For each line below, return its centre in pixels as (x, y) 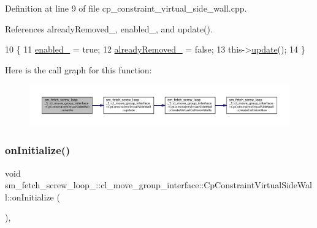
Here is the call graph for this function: (78, 69)
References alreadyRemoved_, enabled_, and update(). (109, 28)
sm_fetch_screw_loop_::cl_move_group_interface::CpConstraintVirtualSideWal (158, 185)
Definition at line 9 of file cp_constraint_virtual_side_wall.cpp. (126, 8)
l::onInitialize (29, 197)
